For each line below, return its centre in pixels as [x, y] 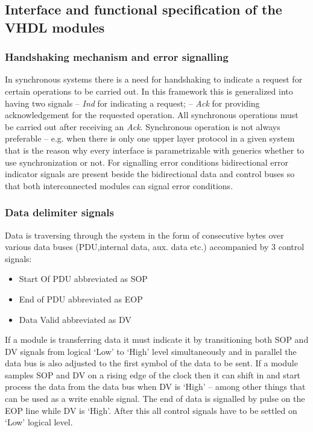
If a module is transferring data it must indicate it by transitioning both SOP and [157, 340]
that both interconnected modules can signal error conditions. [119, 185]
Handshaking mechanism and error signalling [117, 57]
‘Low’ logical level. [39, 422]
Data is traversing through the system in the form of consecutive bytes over [144, 235]
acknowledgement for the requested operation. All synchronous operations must [152, 115]
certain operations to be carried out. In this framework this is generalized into [149, 91]
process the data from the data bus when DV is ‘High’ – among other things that [155, 387]
